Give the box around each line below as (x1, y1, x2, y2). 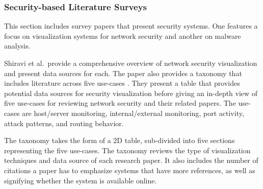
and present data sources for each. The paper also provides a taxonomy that (4, 67, 242, 78)
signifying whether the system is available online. (4, 175, 157, 185)
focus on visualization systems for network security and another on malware (4, 30, 241, 41)
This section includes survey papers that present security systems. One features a (4, 20, 258, 31)
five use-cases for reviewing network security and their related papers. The (4, 98, 236, 108)
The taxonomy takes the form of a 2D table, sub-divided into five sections (4, 135, 235, 146)
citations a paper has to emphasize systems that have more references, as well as (4, 164, 255, 175)
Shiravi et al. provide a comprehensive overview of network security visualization (4, 58, 257, 68)
